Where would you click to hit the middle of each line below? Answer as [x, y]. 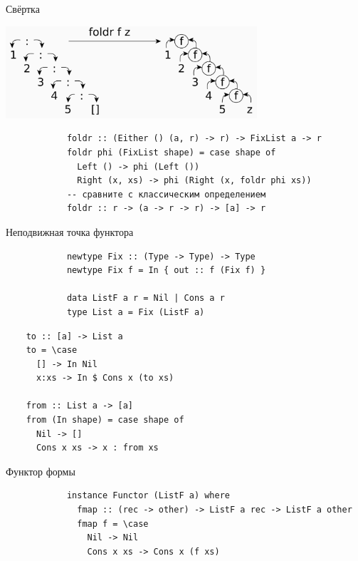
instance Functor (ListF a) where [148, 496]
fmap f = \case [113, 524]
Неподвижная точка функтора [70, 231]
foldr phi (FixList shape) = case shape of [171, 152]
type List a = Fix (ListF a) [136, 312]
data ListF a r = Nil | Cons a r [146, 298]
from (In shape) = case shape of [105, 420]
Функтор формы [41, 471]
